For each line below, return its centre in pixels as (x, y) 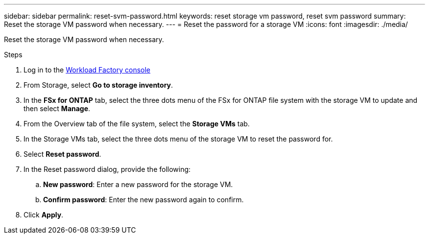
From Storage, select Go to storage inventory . (98, 85)
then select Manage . (57, 108)
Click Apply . (44, 215)
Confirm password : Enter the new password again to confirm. (143, 200)
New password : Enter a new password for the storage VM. (138, 184)
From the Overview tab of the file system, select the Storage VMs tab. (137, 124)
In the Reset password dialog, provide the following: (107, 169)
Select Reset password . (62, 154)
